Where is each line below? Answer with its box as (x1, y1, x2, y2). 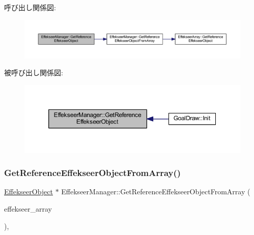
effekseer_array (4, 203, 52, 214)
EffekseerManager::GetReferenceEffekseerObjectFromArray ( (61, 186, 250, 197)
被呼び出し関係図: (4, 67, 63, 78)
